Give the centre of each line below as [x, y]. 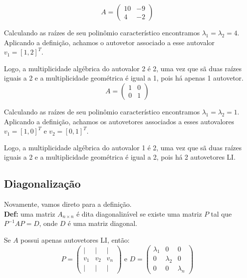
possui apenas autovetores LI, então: [75, 239]
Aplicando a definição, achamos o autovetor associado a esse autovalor [109, 42]
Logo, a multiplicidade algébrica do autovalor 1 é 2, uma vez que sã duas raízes [123, 147]
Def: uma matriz [30, 213]
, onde [49, 223]
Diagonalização [42, 183]
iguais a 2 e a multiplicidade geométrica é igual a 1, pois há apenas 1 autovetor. [124, 78]
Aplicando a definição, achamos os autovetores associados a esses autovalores [119, 121]
